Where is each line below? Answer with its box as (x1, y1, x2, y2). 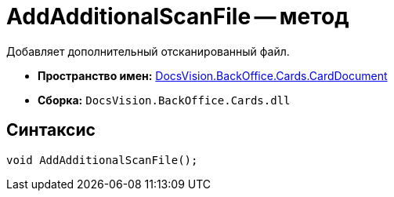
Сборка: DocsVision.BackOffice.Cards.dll (38, 93, 291, 107)
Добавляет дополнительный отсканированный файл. (6, 44, 290, 58)
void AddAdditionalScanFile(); (6, 153, 198, 166)
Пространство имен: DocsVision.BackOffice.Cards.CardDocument (38, 68, 388, 82)
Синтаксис (6, 120, 96, 140)
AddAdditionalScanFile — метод (6, 3, 349, 30)
